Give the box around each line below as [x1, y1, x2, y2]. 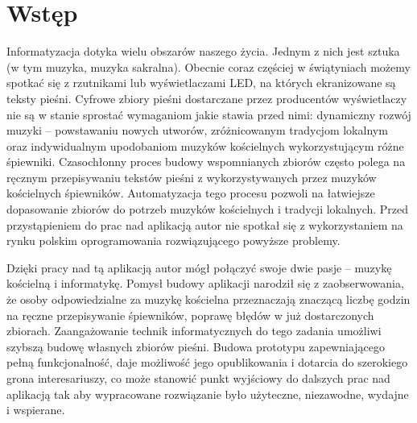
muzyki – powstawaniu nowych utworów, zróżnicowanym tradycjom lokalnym [6, 122, 388, 139]
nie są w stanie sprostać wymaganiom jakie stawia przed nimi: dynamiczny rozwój [6, 106, 411, 122]
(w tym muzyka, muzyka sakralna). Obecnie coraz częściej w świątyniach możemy [6, 58, 411, 75]
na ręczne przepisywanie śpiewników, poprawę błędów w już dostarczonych [6, 306, 374, 323]
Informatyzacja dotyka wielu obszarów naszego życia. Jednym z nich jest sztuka [6, 43, 400, 60]
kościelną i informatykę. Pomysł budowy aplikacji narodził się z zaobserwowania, [6, 275, 404, 292]
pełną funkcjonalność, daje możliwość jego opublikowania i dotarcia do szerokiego [6, 354, 408, 371]
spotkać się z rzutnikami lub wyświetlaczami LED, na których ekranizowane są [6, 74, 396, 91]
